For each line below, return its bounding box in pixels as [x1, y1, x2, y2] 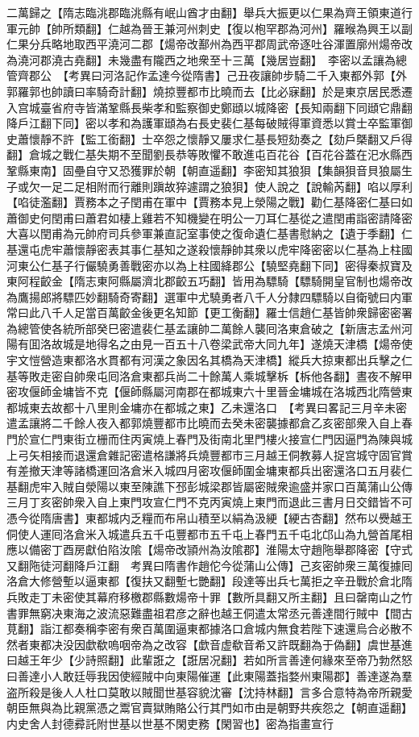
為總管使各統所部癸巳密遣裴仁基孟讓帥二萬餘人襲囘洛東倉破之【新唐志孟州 [6, 319, 401, 336]
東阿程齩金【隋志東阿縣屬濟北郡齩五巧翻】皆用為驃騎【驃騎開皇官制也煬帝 [6, 273, 401, 289]
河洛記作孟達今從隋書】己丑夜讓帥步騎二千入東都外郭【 [102, 67, 396, 84]
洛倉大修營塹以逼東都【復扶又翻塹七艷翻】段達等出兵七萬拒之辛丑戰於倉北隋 [6, 573, 413, 589]
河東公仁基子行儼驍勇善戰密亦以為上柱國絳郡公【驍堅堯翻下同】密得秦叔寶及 [6, 256, 413, 273]
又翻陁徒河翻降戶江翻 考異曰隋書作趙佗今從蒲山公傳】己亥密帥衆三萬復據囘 [6, 556, 413, 573]
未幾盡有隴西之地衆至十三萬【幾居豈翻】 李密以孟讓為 [107, 51, 396, 68]
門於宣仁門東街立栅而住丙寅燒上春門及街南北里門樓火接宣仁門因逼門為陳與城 [6, 431, 413, 448]
